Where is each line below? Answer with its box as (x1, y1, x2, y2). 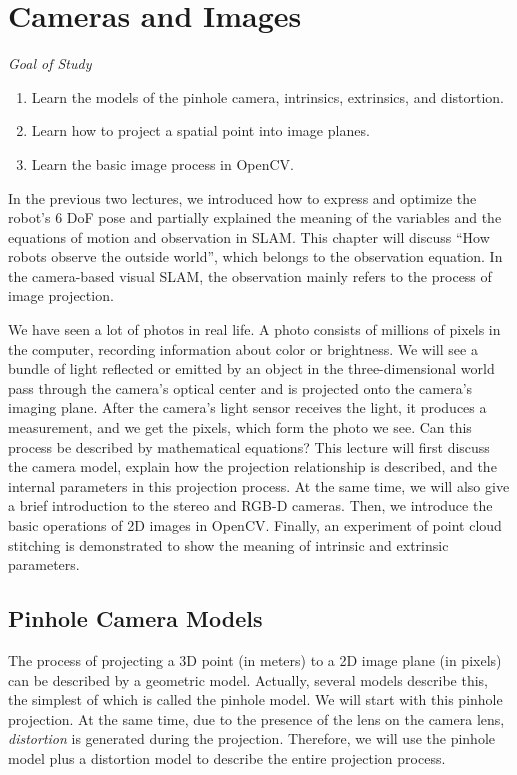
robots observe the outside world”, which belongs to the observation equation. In (8, 246, 503, 267)
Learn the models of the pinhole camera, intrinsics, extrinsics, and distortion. (31, 86, 505, 107)
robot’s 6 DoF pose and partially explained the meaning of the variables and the (8, 207, 502, 228)
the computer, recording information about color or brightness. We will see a (8, 338, 478, 359)
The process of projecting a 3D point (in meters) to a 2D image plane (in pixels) (8, 649, 502, 670)
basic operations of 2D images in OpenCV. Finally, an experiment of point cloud (8, 515, 502, 535)
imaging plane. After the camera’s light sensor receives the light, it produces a (8, 397, 487, 418)
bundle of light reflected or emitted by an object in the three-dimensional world (8, 358, 495, 379)
